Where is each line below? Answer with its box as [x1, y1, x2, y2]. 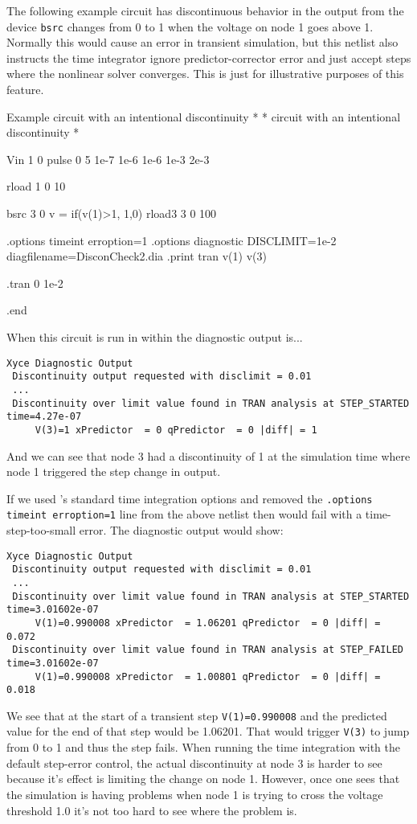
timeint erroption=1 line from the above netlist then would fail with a [6, 506, 362, 523]
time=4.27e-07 [6, 411, 82, 423]
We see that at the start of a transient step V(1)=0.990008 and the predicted [6, 707, 387, 724]
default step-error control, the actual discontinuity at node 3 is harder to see [6, 754, 382, 771]
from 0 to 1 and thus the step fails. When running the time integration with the [6, 739, 400, 756]
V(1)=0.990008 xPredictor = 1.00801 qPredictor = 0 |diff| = [35, 670, 381, 683]
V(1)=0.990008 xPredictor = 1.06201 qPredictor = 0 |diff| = [35, 617, 381, 629]
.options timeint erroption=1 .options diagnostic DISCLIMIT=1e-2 [6, 232, 337, 248]
